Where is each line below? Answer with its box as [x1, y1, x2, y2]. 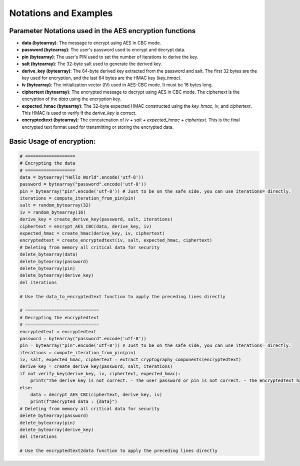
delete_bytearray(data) [19, 252, 78, 258]
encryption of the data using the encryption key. [21, 96, 121, 102]
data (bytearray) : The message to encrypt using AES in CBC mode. [21, 40, 161, 46]
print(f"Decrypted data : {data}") [30, 399, 117, 404]
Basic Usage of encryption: [9, 137, 96, 145]
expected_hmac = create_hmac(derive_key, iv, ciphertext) [19, 230, 165, 237]
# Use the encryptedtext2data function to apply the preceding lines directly [19, 448, 217, 453]
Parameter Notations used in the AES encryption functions [9, 27, 196, 35]
